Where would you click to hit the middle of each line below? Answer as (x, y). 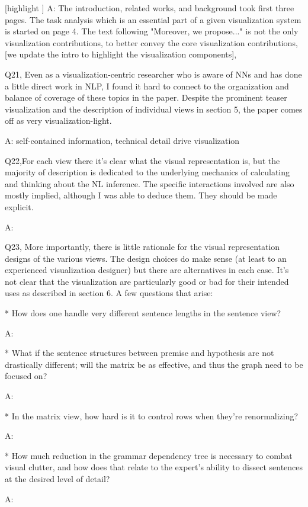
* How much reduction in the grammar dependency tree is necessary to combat (149, 455)
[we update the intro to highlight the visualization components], (121, 54)
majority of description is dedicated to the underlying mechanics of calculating (147, 172)
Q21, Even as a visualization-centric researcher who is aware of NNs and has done (153, 74)
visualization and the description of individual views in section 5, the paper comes (154, 109)
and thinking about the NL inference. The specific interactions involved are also (150, 183)
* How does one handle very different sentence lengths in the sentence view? (143, 313)
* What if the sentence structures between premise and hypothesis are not (139, 353)
